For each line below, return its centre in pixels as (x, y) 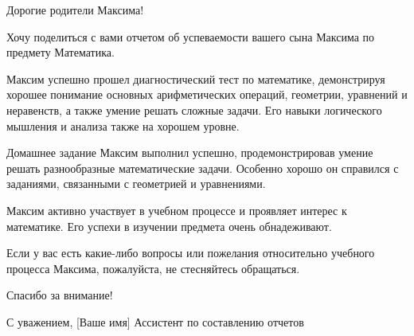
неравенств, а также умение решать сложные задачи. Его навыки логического (194, 109)
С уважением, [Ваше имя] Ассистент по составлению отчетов (155, 321)
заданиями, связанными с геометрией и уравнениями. (136, 184)
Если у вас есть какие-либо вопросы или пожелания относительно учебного (191, 253)
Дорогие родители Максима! (75, 10)
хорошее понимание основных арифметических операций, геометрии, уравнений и (207, 94)
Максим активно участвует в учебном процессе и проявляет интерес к (177, 210)
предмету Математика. (61, 52)
